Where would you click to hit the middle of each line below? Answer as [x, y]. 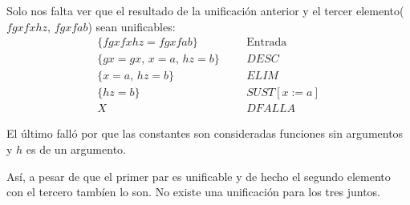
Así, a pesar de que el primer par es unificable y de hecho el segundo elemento [199, 176]
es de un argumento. [76, 149]
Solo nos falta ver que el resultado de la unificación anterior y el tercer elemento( [205, 10]
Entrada [267, 43]
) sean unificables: [132, 26]
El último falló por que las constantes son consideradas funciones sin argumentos [205, 133]
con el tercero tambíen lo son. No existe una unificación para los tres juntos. [194, 192]
